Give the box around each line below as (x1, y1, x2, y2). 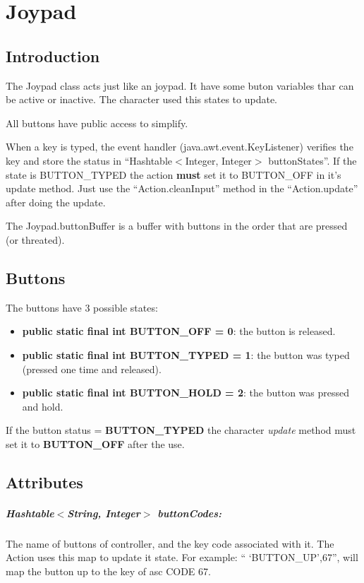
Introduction (6, 45, 100, 66)
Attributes (6, 471, 83, 493)
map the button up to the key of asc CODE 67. (6, 564, 211, 578)
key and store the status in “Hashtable (6, 153, 172, 167)
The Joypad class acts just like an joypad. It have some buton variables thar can (6, 78, 354, 93)
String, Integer (67, 505, 140, 520)
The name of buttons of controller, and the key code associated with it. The (6, 536, 334, 550)
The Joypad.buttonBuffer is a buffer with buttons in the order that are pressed (6, 218, 348, 233)
